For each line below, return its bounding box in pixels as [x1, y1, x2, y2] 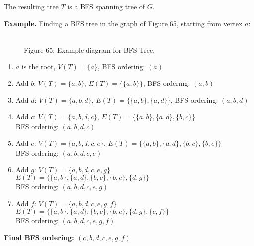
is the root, [21, 61, 56, 72]
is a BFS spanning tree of [67, 1, 145, 11]
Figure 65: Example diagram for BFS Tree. [24, 44, 155, 55]
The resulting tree [4, 1, 59, 11]
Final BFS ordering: [4, 232, 74, 242]
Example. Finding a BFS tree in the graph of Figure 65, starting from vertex [4, 18, 243, 28]
